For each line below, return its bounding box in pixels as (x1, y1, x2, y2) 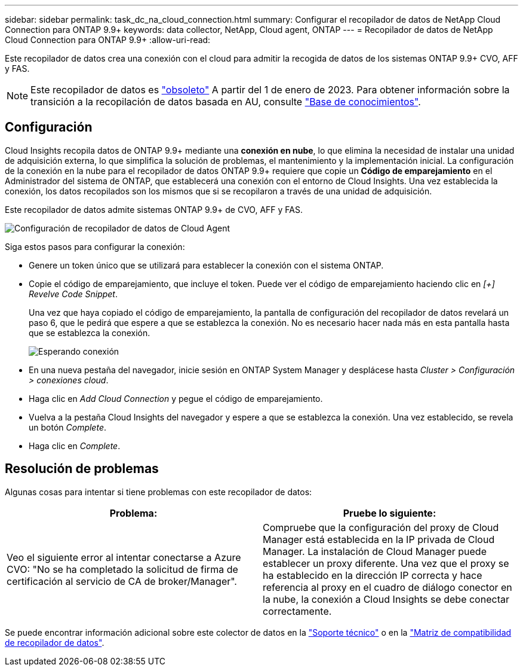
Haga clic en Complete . (29, 440, 121, 451)
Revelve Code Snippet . (29, 288, 118, 299)
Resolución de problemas (5, 461, 159, 477)
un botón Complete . (29, 422, 106, 432)
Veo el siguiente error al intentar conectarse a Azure (7, 551, 241, 563)
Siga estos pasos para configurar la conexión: (5, 241, 185, 252)
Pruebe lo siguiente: (343, 507, 436, 519)
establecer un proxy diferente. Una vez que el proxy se (263, 557, 509, 569)
